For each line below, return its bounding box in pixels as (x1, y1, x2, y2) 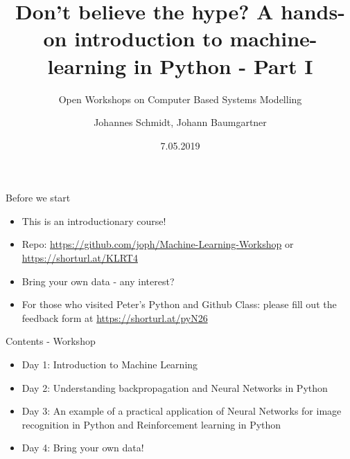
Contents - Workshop (6, 334, 96, 348)
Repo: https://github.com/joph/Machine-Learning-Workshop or (21, 237, 294, 251)
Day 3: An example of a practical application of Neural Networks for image (21, 404, 342, 418)
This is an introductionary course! (21, 213, 166, 228)
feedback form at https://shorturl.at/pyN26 (21, 310, 208, 325)
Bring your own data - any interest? (21, 273, 175, 288)
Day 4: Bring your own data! (21, 440, 144, 455)
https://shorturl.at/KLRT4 (21, 251, 138, 265)
